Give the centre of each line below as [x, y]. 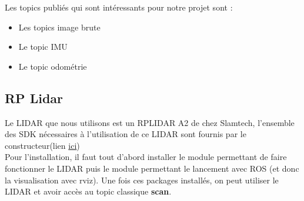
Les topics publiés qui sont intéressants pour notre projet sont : [119, 7]
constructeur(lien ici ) [42, 145]
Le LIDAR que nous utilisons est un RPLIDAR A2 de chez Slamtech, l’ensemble [150, 122]
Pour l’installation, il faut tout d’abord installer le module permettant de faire [146, 157]
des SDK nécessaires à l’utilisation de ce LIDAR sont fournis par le [126, 134]
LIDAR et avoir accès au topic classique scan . [88, 191]
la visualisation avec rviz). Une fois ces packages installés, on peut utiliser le [142, 180]
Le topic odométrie [53, 66]
